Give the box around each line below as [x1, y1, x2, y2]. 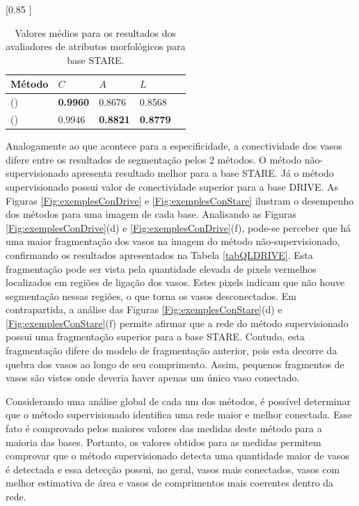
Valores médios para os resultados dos [15, 25, 177, 40]
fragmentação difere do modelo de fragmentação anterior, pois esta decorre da [6, 343, 337, 358]
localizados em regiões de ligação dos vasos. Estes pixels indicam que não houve [6, 275, 345, 290]
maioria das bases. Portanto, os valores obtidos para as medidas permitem [6, 434, 321, 449]
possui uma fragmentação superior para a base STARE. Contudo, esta [6, 329, 305, 344]
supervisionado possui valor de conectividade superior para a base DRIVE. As [6, 179, 339, 193]
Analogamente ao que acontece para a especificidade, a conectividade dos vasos [6, 139, 342, 153]
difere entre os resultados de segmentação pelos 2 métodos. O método [6, 152, 302, 166]
